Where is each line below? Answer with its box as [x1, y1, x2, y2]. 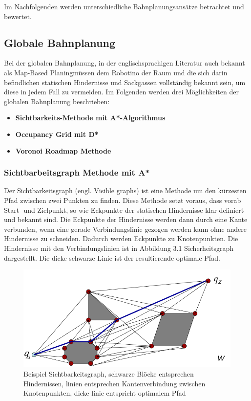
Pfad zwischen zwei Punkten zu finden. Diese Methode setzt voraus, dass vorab [4, 195, 241, 205]
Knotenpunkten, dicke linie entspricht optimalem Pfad [23, 388, 186, 398]
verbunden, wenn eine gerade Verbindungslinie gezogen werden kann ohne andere [4, 223, 247, 234]
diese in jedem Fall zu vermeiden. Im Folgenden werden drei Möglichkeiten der [4, 87, 239, 97]
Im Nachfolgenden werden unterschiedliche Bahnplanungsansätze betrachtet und [4, 1, 244, 11]
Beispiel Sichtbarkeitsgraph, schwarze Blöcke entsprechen [23, 369, 194, 379]
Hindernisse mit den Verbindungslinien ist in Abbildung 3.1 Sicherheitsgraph [4, 243, 234, 253]
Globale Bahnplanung [4, 35, 115, 50]
